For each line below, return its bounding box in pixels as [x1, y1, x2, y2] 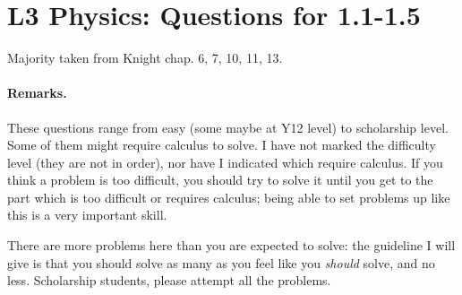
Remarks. [7, 83, 67, 102]
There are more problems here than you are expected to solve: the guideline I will [7, 236, 456, 255]
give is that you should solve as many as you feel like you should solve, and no [7, 253, 435, 272]
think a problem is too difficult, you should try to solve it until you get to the [7, 170, 433, 189]
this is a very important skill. [7, 205, 167, 224]
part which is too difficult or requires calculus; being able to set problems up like [7, 187, 450, 206]
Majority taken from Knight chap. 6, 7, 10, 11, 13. [7, 48, 283, 67]
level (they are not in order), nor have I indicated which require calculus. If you [7, 152, 443, 171]
